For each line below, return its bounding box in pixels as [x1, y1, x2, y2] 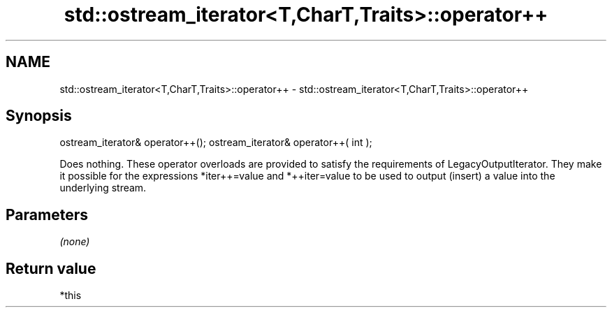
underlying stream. [59, 182, 147, 194]
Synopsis [6, 107, 72, 125]
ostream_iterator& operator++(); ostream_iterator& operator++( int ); [59, 136, 372, 149]
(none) [59, 235, 90, 248]
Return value [6, 259, 96, 277]
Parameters [6, 205, 88, 224]
